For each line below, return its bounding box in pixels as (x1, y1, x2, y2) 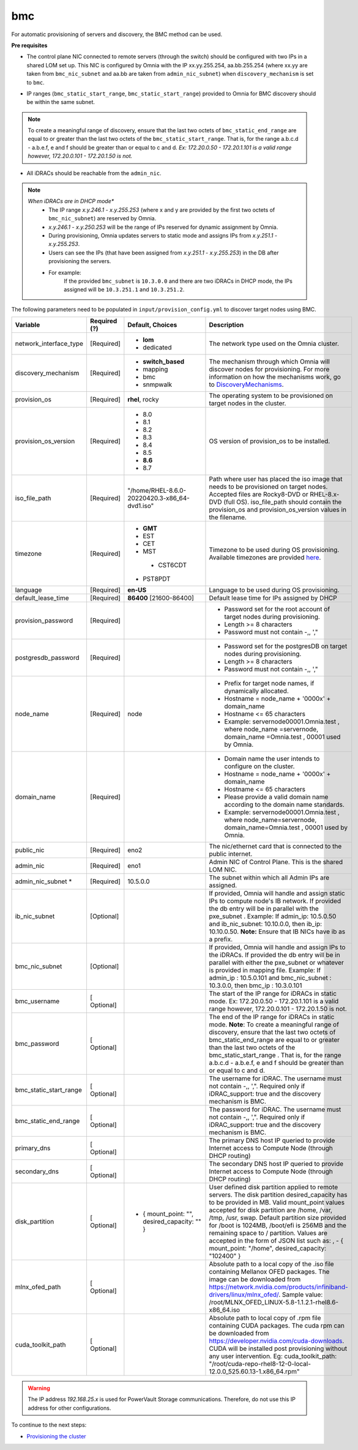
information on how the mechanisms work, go (209, 373, 341, 381)
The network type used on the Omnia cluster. (209, 340, 340, 348)
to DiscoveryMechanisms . (209, 380, 284, 389)
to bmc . (26, 78, 45, 86)
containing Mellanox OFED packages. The (209, 1268, 330, 1276)
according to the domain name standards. (224, 801, 345, 809)
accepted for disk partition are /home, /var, (209, 1206, 333, 1214)
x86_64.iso (209, 1306, 241, 1314)
